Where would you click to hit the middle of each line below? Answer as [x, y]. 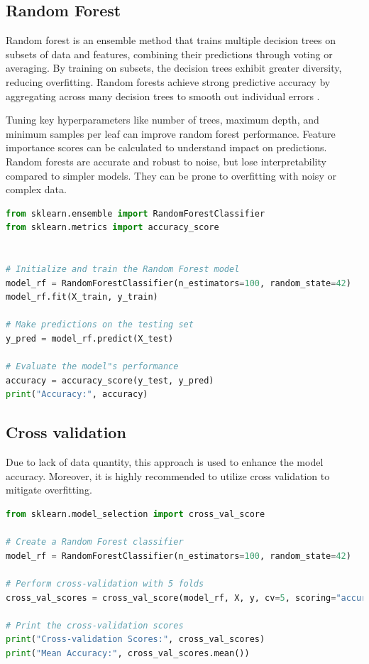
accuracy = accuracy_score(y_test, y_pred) [110, 380]
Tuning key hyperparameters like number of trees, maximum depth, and [163, 120]
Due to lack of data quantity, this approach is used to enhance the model [165, 462]
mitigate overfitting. [49, 490]
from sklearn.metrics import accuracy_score [112, 228]
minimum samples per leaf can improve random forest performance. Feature [171, 133]
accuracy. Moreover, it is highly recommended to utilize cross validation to [168, 475]
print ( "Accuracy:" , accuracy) [77, 394]
